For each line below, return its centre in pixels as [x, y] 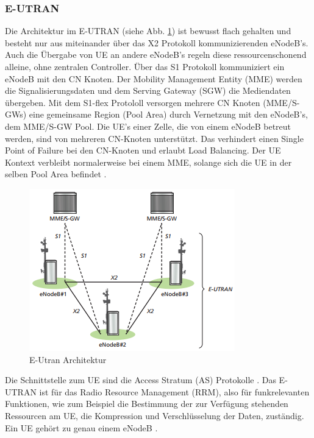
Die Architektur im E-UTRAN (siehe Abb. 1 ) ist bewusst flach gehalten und [148, 31]
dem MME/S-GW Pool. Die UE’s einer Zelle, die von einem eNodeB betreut [148, 126]
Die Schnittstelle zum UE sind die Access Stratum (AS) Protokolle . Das [141, 380]
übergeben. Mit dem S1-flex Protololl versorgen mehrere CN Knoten [133, 102]
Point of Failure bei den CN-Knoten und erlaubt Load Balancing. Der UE [143, 150]
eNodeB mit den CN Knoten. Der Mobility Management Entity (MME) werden [154, 78]
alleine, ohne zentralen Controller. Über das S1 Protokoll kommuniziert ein [145, 66]
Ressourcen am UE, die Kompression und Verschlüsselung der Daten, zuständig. [155, 415]
